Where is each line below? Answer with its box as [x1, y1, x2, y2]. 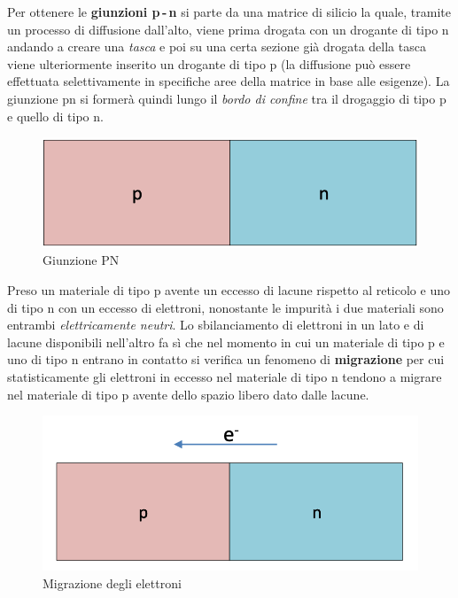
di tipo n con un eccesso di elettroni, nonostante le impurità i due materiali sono [7, 298, 444, 316]
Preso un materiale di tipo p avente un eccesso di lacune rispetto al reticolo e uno [7, 280, 450, 299]
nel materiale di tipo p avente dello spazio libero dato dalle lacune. [7, 384, 369, 403]
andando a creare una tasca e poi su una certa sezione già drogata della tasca [7, 37, 426, 56]
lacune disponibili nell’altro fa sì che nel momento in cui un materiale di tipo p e [7, 332, 445, 351]
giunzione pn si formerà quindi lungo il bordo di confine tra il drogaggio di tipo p [7, 89, 446, 107]
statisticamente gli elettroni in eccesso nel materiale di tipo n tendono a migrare [7, 367, 442, 385]
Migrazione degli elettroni [43, 573, 182, 592]
